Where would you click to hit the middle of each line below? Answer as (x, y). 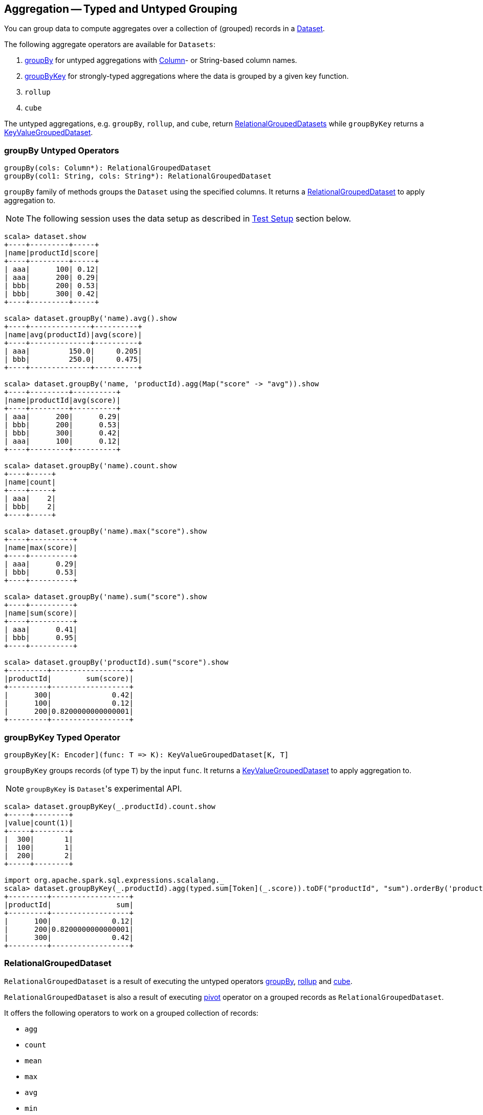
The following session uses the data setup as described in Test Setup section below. (189, 219)
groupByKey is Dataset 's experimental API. (104, 788)
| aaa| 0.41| (41, 630)
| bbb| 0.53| (41, 572)
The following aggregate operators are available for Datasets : (110, 45)
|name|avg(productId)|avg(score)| (73, 335)
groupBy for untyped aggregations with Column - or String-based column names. (161, 60)
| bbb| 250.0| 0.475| (73, 359)
